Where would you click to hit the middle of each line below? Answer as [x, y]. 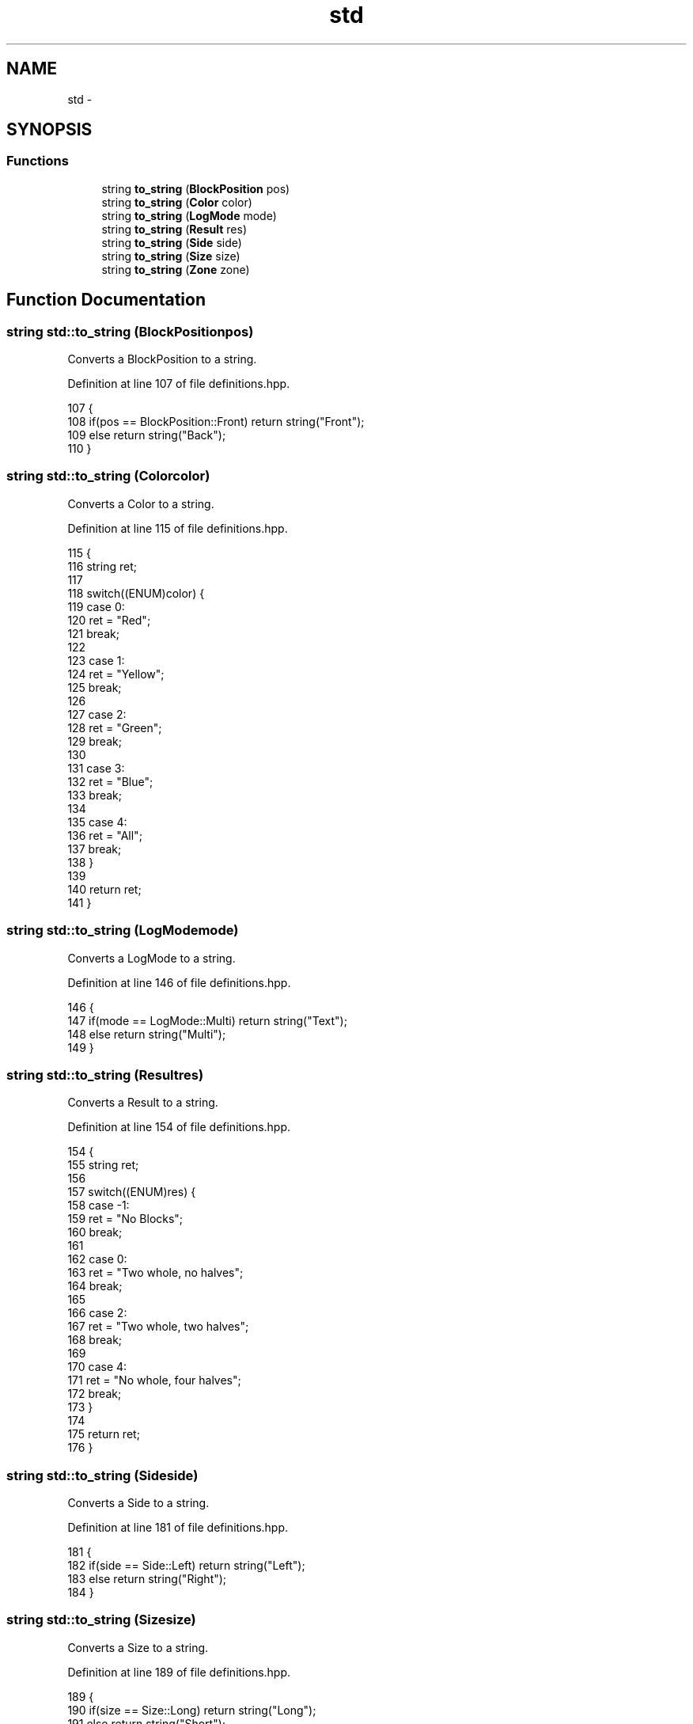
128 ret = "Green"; [115, 727]
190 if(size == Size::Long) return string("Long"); [192, 1710]
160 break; [95, 1232]
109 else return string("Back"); [147, 435]
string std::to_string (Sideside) [102, 1475]
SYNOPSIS [49, 130]
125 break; [95, 687]
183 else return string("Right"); [147, 1579]
